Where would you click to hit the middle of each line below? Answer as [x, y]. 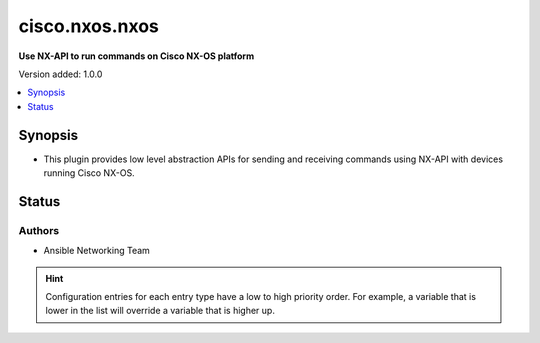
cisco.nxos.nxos [89, 26]
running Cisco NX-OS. [89, 173]
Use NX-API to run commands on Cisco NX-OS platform [136, 56]
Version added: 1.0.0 [60, 74]
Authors [39, 230]
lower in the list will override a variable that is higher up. [160, 311]
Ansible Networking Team [96, 251]
